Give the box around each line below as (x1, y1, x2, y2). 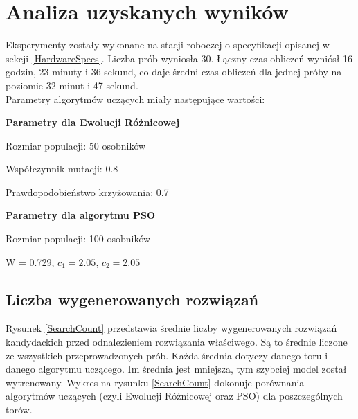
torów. (6, 402, 33, 417)
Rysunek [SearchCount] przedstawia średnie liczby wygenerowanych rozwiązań (6, 321, 337, 335)
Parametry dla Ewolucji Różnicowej (6, 115, 180, 130)
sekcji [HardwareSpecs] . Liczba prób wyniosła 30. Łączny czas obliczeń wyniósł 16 (6, 51, 353, 65)
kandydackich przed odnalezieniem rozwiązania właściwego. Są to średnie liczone (6, 335, 348, 349)
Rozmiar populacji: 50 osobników (6, 138, 146, 152)
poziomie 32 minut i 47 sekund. (6, 78, 138, 92)
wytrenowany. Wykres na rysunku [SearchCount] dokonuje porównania (6, 375, 305, 389)
